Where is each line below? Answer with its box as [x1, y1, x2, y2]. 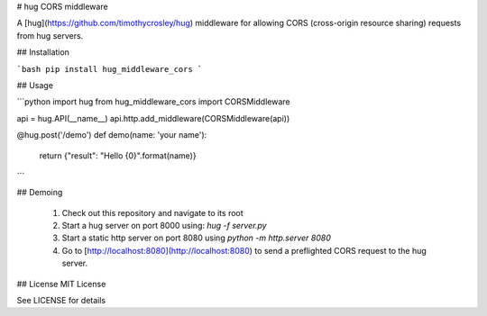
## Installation [16, 47, 69, 58]
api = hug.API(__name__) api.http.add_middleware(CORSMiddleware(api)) [16, 113, 290, 123]
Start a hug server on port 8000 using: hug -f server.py [61, 221, 267, 231]
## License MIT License [16, 278, 106, 289]
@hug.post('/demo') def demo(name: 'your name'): [16, 130, 207, 140]
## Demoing [16, 187, 63, 198]
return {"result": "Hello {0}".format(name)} [39, 149, 198, 161]
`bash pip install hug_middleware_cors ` [16, 64, 203, 74]
